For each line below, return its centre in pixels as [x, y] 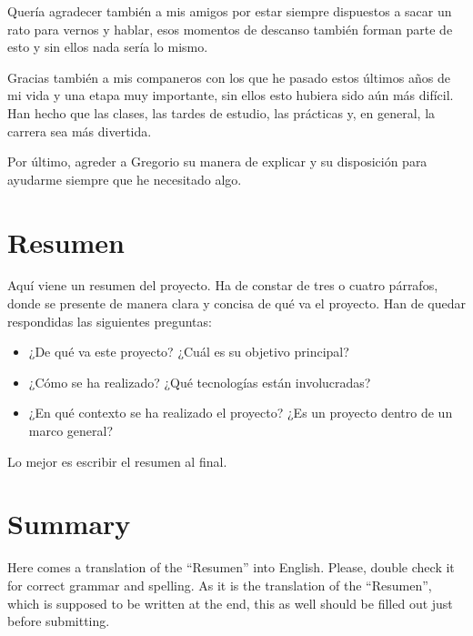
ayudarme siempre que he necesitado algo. [125, 179]
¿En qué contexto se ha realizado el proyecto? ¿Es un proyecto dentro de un [241, 413]
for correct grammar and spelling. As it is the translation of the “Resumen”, [220, 585]
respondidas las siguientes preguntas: [110, 321]
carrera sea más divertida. [80, 131]
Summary [69, 524]
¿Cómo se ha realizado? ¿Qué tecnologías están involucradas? [200, 382]
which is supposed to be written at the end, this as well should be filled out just [230, 603]
